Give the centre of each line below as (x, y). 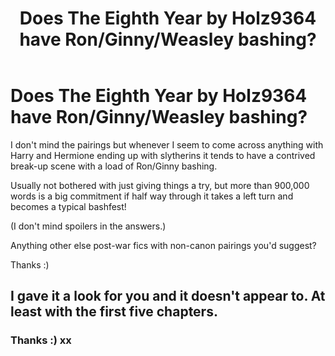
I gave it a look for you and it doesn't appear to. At (168, 296)
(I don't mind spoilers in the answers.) (88, 226)
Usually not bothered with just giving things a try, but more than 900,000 (160, 185)
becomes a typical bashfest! (68, 206)
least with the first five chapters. (114, 312)
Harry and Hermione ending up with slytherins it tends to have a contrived (163, 155)
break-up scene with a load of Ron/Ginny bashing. (114, 166)
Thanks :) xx (41, 340)
